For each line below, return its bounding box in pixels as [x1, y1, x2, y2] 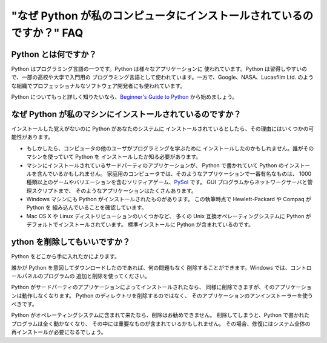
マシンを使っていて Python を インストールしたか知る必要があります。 [26, 153, 202, 161]
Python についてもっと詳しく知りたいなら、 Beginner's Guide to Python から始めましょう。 [11, 93, 238, 101]
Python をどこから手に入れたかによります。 [11, 253, 121, 260]
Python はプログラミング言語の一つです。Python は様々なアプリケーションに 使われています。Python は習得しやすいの [11, 65, 308, 72]
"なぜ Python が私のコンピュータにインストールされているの [11, 9, 314, 22]
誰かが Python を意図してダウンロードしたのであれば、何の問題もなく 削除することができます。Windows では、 [11, 264, 291, 271]
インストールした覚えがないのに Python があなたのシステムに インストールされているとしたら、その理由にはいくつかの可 [11, 125, 314, 132]
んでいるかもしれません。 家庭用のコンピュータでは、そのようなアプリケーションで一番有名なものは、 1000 [42, 170, 312, 177]
